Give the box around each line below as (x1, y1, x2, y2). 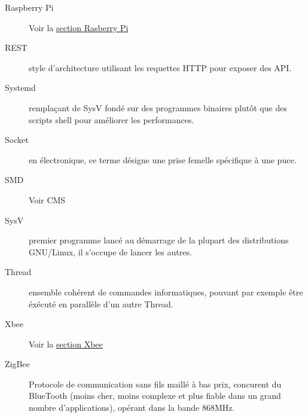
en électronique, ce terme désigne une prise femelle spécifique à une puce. (29, 153, 297, 166)
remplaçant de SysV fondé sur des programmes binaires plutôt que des (29, 101, 287, 114)
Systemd (5, 81, 36, 94)
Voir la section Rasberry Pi (29, 21, 129, 33)
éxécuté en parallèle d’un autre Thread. (29, 297, 173, 310)
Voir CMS (29, 193, 66, 206)
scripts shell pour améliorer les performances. (29, 113, 194, 126)
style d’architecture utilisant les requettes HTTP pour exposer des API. (29, 61, 292, 74)
